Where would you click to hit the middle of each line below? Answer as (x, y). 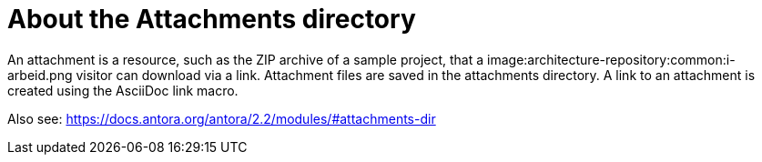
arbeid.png (40, 75)
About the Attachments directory (212, 19)
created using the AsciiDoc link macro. (123, 90)
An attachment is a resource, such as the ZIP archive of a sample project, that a (246, 59)
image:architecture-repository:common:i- (611, 59)
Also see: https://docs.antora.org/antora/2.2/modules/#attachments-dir (222, 118)
